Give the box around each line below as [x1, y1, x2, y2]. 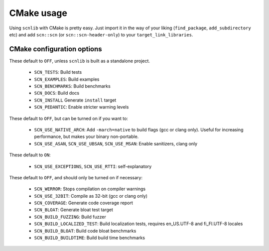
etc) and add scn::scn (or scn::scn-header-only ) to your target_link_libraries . [9, 31, 193, 37]
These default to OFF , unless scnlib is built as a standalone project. [9, 58, 150, 64]
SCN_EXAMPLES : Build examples [34, 76, 100, 82]
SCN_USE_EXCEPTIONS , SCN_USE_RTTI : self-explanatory [34, 163, 152, 169]
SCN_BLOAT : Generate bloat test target [34, 207, 113, 213]
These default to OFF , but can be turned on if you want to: [9, 115, 128, 122]
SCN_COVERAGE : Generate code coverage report [34, 200, 133, 206]
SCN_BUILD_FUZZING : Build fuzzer [34, 214, 107, 220]
